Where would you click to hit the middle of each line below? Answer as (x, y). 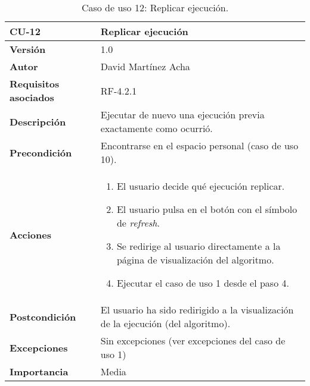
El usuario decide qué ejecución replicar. (201, 186)
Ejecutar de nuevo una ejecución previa (182, 114)
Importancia (39, 371)
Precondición (41, 152)
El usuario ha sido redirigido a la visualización (197, 310)
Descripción (38, 121)
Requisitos (35, 84)
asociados (32, 97)
